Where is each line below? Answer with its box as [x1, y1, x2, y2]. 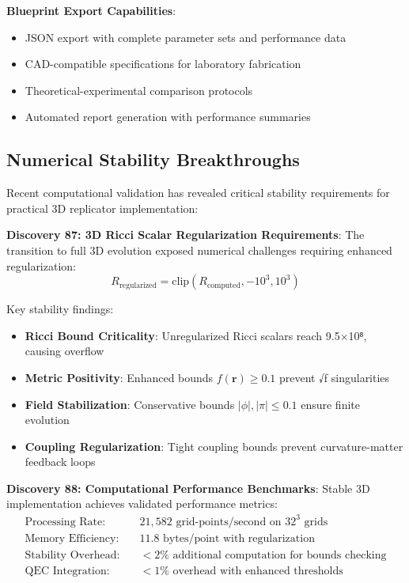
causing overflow [25, 343, 104, 359]
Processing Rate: [25, 516, 106, 528]
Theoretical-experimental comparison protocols [25, 81, 253, 98]
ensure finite [301, 396, 360, 412]
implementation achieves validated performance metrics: [6, 495, 278, 512]
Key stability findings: [6, 301, 114, 317]
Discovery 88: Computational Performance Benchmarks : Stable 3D [6, 479, 370, 496]
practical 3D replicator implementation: [6, 199, 199, 216]
